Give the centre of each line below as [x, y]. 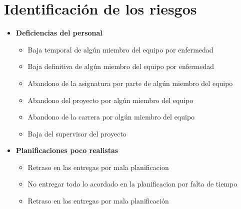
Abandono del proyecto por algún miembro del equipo [110, 100]
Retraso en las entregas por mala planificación [98, 201]
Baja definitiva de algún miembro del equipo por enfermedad [121, 66]
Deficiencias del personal [59, 33]
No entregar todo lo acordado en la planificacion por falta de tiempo [132, 184]
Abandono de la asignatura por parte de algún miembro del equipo [130, 83]
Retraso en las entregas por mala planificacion [98, 167]
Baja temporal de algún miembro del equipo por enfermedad [120, 49]
